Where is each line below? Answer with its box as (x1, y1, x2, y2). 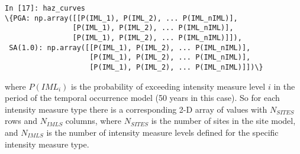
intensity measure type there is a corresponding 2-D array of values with (5, 103, 267, 115)
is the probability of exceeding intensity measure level (71, 80, 266, 92)
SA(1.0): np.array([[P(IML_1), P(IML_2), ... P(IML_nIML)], (9, 43, 251, 52)
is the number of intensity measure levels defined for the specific (46, 126, 279, 138)
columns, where (65, 114, 122, 127)
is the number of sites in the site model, (151, 114, 296, 127)
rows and (5, 114, 37, 127)
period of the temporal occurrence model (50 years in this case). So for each (5, 91, 280, 104)
